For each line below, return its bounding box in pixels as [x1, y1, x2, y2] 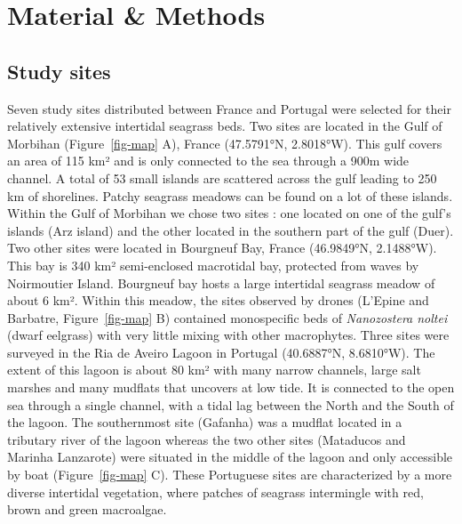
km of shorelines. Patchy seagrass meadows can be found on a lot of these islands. [7, 186, 453, 205]
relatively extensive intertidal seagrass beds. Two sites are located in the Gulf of [7, 117, 442, 135]
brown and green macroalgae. [7, 500, 167, 519]
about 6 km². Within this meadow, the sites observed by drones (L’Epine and [7, 291, 429, 310]
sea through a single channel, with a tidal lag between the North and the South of [7, 395, 454, 414]
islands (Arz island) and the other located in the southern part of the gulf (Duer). [7, 221, 454, 239]
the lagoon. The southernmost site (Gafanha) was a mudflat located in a [7, 413, 402, 431]
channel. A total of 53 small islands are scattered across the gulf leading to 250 [7, 168, 437, 187]
